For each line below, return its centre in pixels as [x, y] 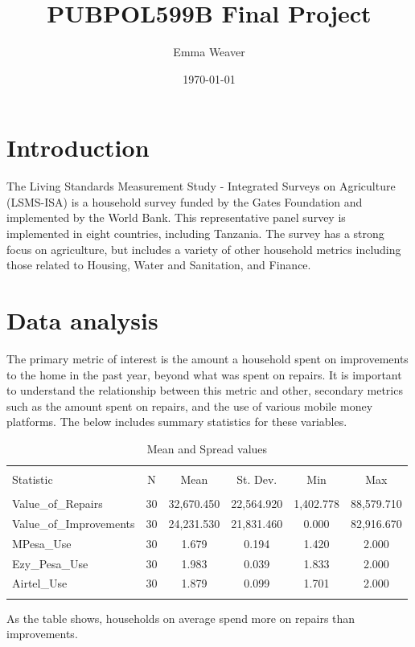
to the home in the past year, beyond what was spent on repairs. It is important [204, 374]
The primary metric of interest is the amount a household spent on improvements [207, 358]
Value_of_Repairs [58, 504]
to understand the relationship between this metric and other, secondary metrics [205, 390]
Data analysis [82, 320]
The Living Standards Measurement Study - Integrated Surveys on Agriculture [201, 186]
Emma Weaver [209, 52]
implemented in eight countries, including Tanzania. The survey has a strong [195, 233]
